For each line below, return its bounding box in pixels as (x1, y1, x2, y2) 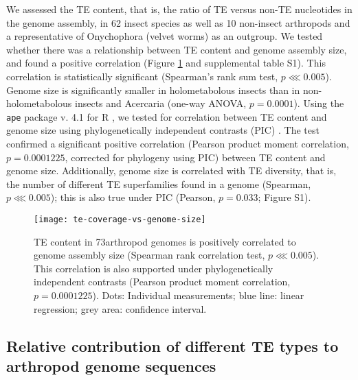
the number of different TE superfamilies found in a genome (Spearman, (6, 176, 311, 191)
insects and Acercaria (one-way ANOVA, (75, 96, 247, 110)
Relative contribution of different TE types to (6, 335, 339, 356)
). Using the (293, 96, 344, 110)
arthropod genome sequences (6, 355, 216, 376)
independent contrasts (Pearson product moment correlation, (34, 274, 291, 289)
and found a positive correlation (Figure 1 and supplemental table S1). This (6, 56, 326, 70)
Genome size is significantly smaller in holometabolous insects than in (6, 82, 300, 97)
